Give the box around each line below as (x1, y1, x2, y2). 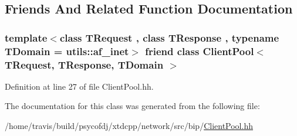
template (5, 30, 48, 45)
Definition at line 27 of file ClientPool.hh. (5, 80, 154, 92)
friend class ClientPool (145, 43, 254, 58)
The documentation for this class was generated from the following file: (5, 100, 260, 112)
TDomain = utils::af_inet (5, 43, 129, 58)
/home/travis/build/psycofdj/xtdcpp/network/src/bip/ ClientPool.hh (5, 120, 253, 132)
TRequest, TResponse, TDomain (5, 57, 164, 72)
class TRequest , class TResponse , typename (59, 30, 279, 45)
